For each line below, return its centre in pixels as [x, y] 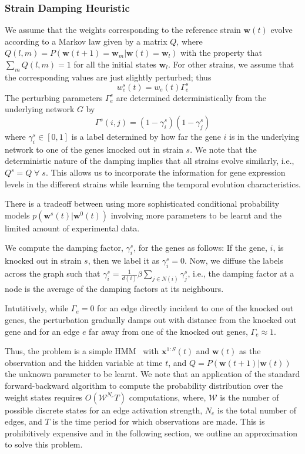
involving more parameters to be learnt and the [196, 215]
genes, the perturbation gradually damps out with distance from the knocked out [151, 320]
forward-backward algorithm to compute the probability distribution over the [144, 386]
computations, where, [167, 397]
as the [250, 351]
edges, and [24, 421]
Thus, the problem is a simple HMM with [82, 351]
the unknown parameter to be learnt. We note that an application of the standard [152, 374]
